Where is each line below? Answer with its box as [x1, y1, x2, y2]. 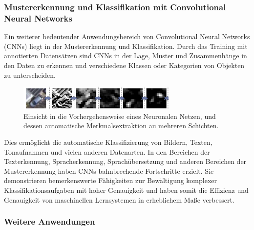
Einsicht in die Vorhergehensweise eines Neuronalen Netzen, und [23, 111, 216, 121]
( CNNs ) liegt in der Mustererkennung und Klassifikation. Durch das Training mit [4, 41, 248, 51]
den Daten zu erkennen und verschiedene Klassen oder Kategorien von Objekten [4, 60, 245, 70]
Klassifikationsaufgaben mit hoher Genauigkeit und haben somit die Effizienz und [4, 184, 249, 195]
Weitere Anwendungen [4, 215, 95, 228]
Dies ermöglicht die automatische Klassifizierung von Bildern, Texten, [4, 137, 212, 147]
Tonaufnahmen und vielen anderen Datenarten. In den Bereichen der [4, 146, 210, 157]
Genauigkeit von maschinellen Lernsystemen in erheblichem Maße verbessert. [4, 194, 234, 205]
